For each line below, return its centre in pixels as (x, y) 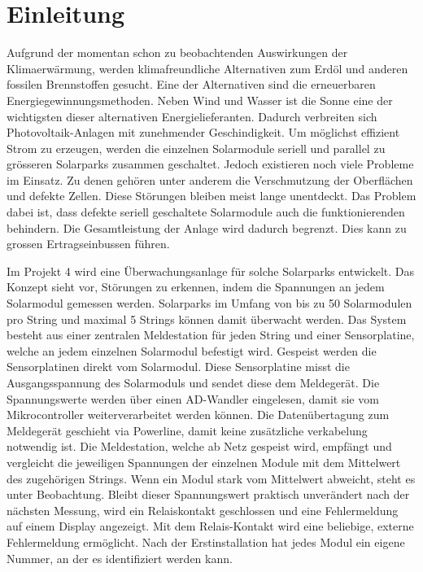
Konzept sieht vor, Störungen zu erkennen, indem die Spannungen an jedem (196, 287)
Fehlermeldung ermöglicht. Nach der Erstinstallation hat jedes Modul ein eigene (206, 541)
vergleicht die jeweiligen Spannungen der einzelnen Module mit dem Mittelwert (204, 462)
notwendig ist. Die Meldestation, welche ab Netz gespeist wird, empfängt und (199, 446)
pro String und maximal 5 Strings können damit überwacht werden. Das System (207, 319)
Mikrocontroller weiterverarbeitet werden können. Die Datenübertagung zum (198, 415)
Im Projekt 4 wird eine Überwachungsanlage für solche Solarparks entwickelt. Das (211, 271)
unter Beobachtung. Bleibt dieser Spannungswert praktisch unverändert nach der (208, 494)
